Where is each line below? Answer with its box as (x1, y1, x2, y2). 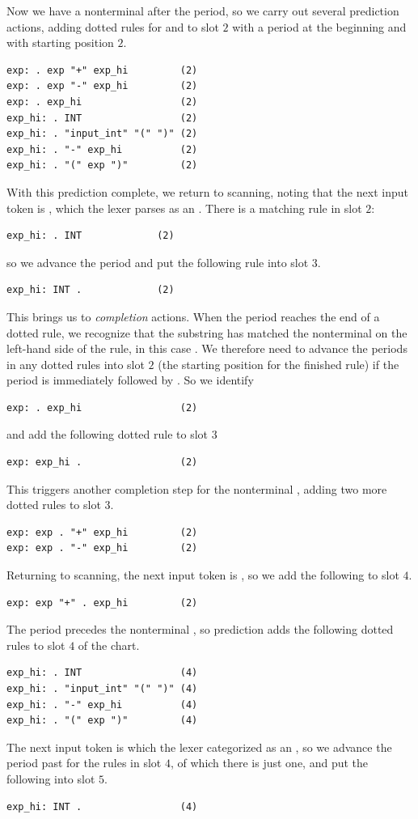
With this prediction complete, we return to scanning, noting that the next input (6, 183, 408, 200)
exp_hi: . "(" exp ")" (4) (6, 715, 198, 727)
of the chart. (78, 636, 140, 653)
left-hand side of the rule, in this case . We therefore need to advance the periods (6, 340, 407, 357)
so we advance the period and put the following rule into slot (6, 253, 309, 270)
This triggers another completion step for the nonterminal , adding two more (6, 480, 387, 497)
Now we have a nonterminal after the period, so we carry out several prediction (6, 2, 399, 19)
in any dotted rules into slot (6, 355, 145, 372)
